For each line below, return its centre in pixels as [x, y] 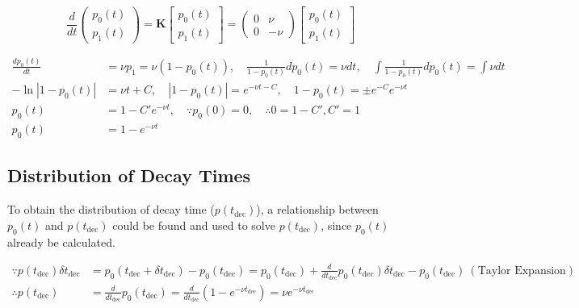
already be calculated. [61, 241]
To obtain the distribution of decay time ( [111, 209]
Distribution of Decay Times [129, 175]
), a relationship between [317, 209]
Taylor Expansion [522, 271]
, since [336, 225]
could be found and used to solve [194, 225]
